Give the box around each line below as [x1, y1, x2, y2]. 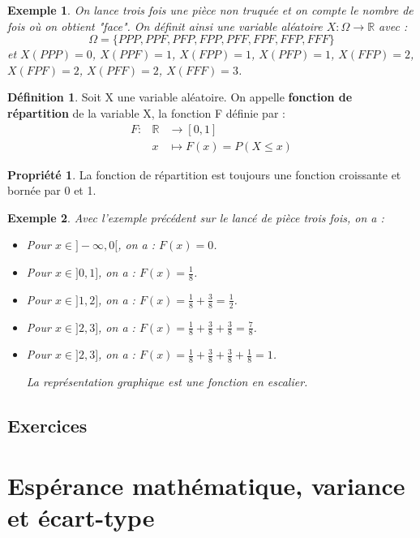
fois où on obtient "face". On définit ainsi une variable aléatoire [7, 17, 323, 34]
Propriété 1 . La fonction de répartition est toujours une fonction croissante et [7, 166, 401, 183]
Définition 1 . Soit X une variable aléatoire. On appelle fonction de [7, 88, 353, 105]
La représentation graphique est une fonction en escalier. [26, 373, 308, 390]
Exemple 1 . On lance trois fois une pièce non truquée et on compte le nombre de [7, 2, 414, 18]
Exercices [7, 413, 88, 438]
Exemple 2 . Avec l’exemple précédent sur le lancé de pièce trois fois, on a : [7, 209, 384, 226]
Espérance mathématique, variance [7, 468, 405, 501]
